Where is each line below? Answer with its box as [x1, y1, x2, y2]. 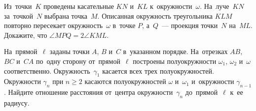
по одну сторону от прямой [36, 55, 120, 66]
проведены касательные [43, 1, 114, 11]
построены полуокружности [133, 55, 217, 66]
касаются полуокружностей [84, 76, 166, 86]
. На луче [200, 1, 229, 11]
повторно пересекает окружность [4, 20, 103, 30]
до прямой [185, 87, 218, 97]
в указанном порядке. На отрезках [123, 46, 228, 56]
